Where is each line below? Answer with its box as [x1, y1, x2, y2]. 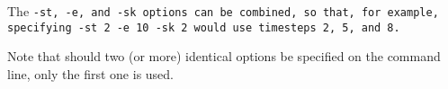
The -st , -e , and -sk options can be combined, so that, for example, [7, 2, 439, 20]
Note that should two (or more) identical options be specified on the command [7, 47, 441, 66]
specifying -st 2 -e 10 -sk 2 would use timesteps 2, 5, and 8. [7, 21, 400, 34]
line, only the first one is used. [7, 64, 174, 83]
